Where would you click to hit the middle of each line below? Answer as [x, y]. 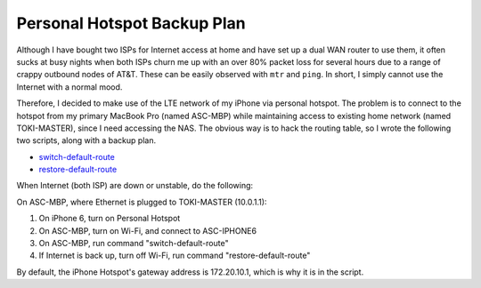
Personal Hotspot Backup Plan [131, 23]
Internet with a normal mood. [69, 87]
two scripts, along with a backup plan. [86, 140]
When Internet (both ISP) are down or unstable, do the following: [135, 186]
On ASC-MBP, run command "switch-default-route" [134, 244]
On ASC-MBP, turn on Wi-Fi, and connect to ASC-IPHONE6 [148, 230]
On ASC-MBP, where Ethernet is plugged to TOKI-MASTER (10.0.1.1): [142, 202]
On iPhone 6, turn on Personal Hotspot [110, 219]
